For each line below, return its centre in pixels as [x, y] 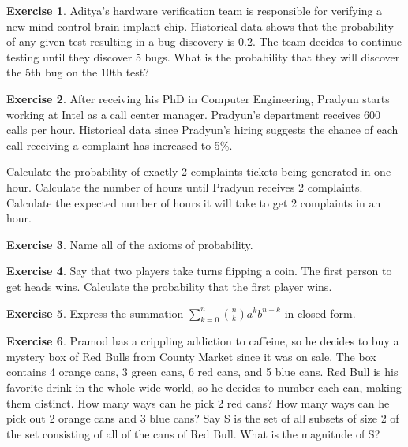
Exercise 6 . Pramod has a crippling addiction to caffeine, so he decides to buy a [203, 341]
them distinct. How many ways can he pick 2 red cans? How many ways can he [198, 402]
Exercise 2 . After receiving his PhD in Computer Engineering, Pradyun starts [198, 98]
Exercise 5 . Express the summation [95, 313]
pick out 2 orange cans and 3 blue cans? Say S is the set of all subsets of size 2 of [203, 418]
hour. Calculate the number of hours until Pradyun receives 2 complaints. [185, 186]
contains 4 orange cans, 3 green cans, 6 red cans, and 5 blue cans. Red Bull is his [202, 372]
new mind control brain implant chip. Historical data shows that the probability [200, 26]
